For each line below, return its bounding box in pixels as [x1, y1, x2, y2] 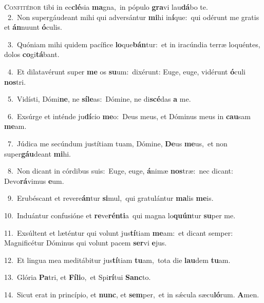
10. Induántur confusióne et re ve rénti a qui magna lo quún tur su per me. [4, 210, 236, 220]
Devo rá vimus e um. [4, 175, 64, 186]
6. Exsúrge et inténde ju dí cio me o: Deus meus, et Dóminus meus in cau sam [7, 110, 251, 121]
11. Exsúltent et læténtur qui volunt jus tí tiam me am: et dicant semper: [4, 227, 233, 238]
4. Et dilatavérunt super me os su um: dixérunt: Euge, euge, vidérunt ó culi [7, 66, 246, 77]
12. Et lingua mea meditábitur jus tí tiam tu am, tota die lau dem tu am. [4, 254, 231, 265]
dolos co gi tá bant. [4, 49, 60, 60]
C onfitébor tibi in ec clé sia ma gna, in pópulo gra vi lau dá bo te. [4, 2, 208, 12]
